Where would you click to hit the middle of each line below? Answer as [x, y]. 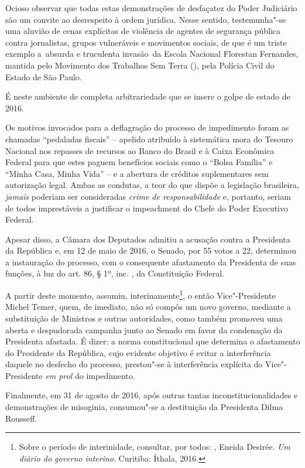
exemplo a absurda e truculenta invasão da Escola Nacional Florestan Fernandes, [152, 54]
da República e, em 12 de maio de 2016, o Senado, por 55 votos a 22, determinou [151, 250]
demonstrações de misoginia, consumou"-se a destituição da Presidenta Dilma [144, 407]
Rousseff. [21, 418]
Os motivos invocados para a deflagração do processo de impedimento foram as [147, 127]
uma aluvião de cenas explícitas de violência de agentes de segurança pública [143, 31]
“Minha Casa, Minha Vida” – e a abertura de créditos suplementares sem [137, 173]
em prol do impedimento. [90, 375]
